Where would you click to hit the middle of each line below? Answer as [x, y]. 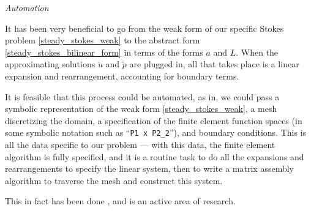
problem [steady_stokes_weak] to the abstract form [103, 40]
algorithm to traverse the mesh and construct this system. [114, 180]
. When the [257, 52]
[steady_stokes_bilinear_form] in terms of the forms [104, 52]
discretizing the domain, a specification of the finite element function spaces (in [154, 120]
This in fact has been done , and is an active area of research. [120, 201]
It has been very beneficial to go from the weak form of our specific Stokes [144, 28]
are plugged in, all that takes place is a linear [214, 64]
